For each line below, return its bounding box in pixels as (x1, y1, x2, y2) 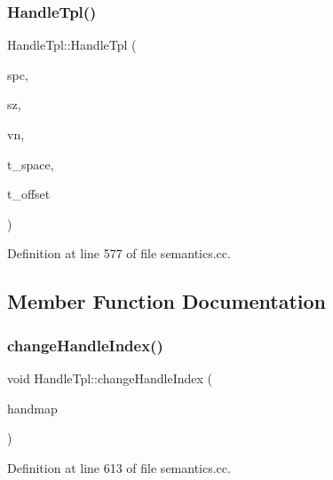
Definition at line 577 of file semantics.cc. (7, 244, 231, 263)
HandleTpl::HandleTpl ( (7, 35, 137, 54)
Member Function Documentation (7, 287, 327, 315)
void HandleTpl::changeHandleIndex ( (7, 368, 213, 387)
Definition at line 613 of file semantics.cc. (7, 458, 231, 476)
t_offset (7, 185, 51, 203)
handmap (7, 398, 58, 417)
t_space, (7, 154, 54, 173)
